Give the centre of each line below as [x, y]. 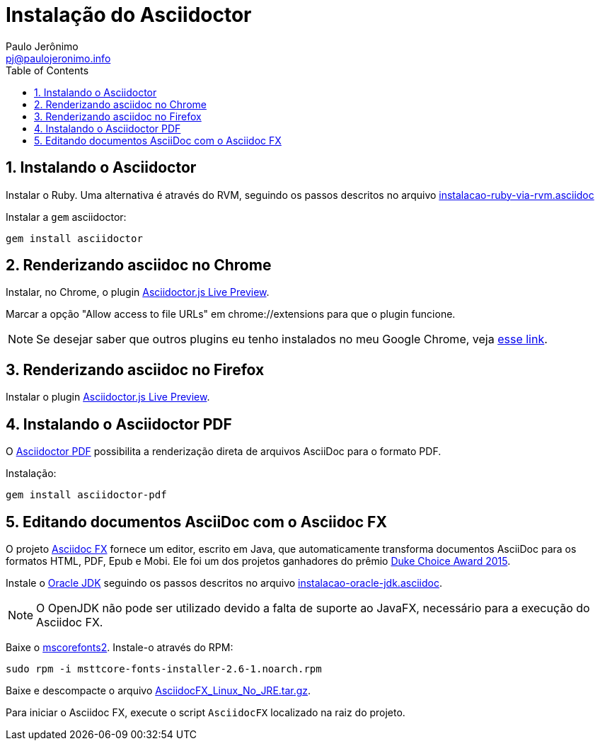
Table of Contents [47, 70]
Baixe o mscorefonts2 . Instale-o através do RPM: [120, 647]
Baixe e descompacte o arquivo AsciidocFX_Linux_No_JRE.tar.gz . [158, 690]
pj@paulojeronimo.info [58, 58]
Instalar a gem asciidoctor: [66, 217]
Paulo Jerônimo [42, 46]
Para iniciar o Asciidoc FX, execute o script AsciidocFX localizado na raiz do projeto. [206, 712]
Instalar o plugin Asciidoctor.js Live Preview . [108, 397]
